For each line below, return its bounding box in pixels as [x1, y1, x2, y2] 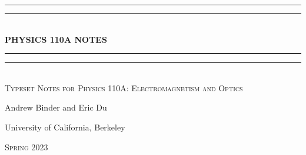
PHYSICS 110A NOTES [5, 33, 107, 45]
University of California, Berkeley [5, 120, 125, 133]
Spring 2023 [5, 140, 48, 153]
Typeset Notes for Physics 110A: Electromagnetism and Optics [5, 81, 243, 94]
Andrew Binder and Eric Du [5, 101, 107, 113]
